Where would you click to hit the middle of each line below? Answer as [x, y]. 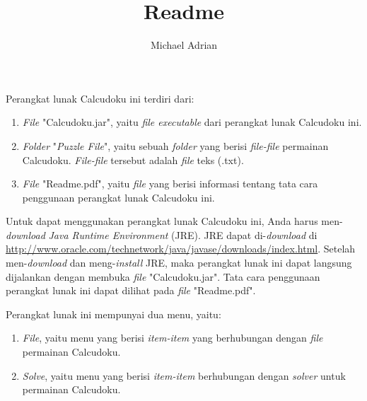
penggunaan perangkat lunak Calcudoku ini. [118, 197]
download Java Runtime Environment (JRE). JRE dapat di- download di [162, 234]
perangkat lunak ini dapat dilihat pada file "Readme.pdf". [131, 290]
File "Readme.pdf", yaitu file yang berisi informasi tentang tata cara [170, 184]
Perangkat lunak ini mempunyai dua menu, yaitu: [113, 314]
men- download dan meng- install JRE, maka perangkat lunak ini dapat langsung [179, 263]
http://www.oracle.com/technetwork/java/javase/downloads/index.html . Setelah [181, 249]
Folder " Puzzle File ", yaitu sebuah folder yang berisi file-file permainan [175, 145]
